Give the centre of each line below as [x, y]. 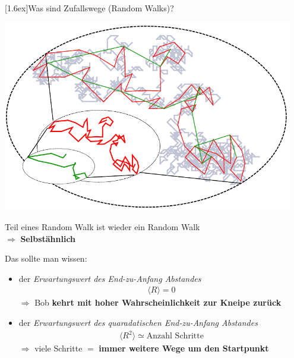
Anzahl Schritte [175, 336]
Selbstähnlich [48, 238]
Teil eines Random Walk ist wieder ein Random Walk [102, 226]
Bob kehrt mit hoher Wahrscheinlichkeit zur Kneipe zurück [158, 302]
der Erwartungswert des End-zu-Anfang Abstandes [110, 278]
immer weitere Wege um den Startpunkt [184, 348]
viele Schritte [59, 348]
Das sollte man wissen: [46, 258]
